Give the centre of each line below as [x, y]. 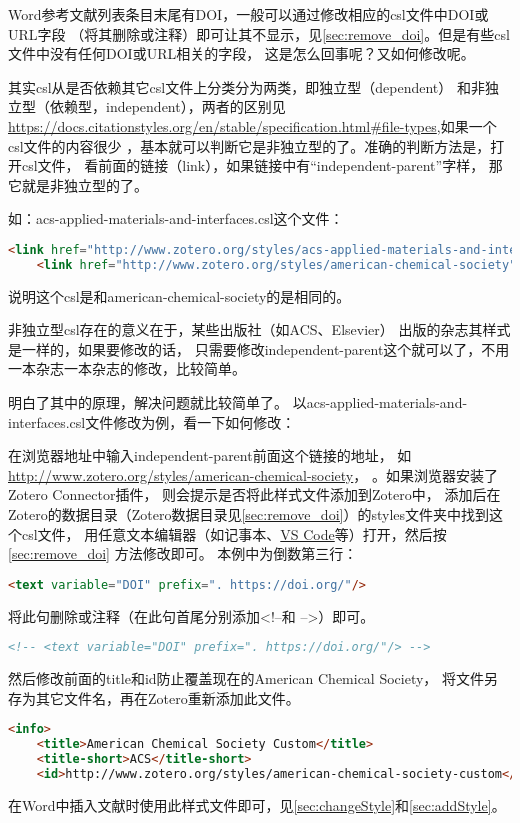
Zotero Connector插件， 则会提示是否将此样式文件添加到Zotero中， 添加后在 [254, 494]
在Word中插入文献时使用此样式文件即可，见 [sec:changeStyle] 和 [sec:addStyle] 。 [257, 804]
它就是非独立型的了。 [78, 184]
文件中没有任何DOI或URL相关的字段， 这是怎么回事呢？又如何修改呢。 [241, 53]
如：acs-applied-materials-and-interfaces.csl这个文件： [176, 218]
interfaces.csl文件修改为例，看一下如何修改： [152, 421]
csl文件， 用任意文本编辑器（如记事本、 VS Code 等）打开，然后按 [234, 533]
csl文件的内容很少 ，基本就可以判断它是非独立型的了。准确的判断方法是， [249, 145]
